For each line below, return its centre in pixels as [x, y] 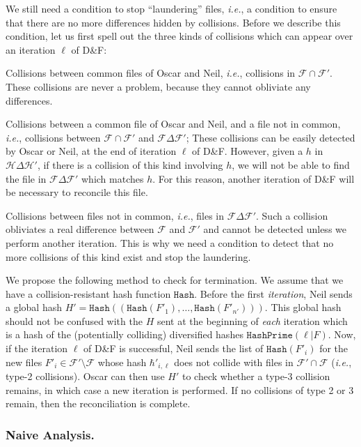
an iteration [31, 49]
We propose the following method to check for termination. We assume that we [175, 280]
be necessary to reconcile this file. [77, 192]
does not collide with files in [234, 362]
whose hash [122, 362]
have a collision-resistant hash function [88, 293]
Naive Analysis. [50, 434]
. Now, [342, 334]
